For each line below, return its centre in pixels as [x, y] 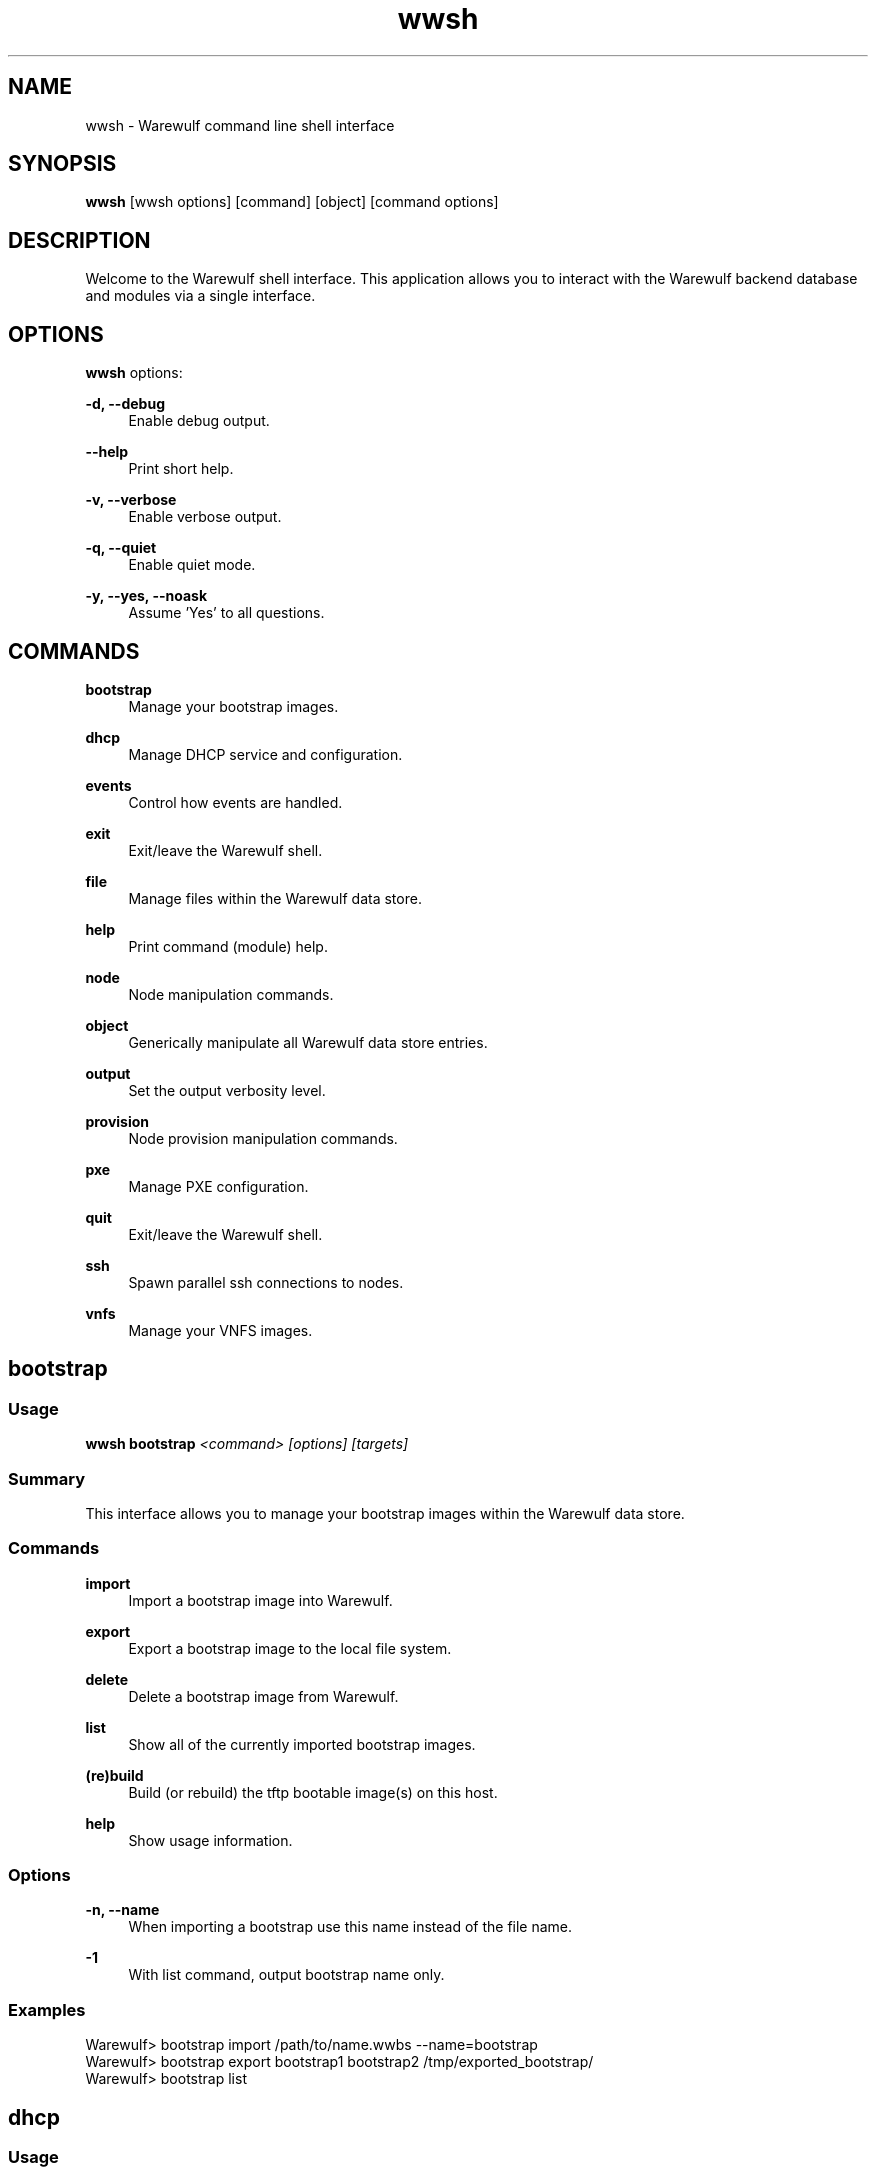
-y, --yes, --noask [146, 596]
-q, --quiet [121, 548]
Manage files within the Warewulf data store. [275, 898]
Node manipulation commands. [231, 994]
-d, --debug [125, 404]
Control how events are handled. [235, 802]
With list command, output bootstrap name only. [286, 1975]
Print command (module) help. [228, 946]
